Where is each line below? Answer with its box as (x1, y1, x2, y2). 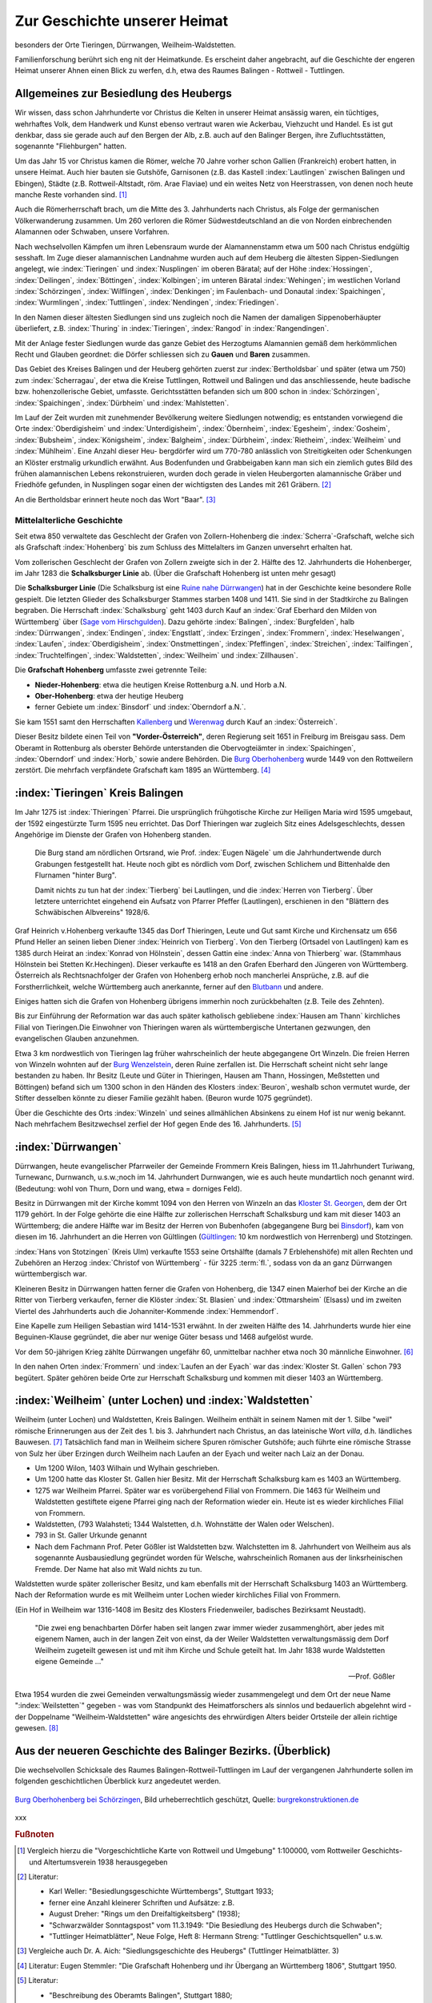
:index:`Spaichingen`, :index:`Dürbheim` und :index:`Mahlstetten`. (14, 397, 230, 408)
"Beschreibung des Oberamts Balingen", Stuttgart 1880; (49, 1990, 233, 2000)
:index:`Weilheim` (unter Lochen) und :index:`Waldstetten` (14, 1394, 314, 1408)
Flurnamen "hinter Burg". (34, 870, 117, 881)
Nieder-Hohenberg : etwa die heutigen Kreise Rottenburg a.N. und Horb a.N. (34, 679, 287, 689)
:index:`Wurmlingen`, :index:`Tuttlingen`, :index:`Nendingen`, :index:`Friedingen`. (14, 297, 279, 308)
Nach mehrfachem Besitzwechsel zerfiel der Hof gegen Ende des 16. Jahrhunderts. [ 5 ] (14, 1118, 302, 1129)
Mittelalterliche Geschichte (14, 514, 123, 526)
